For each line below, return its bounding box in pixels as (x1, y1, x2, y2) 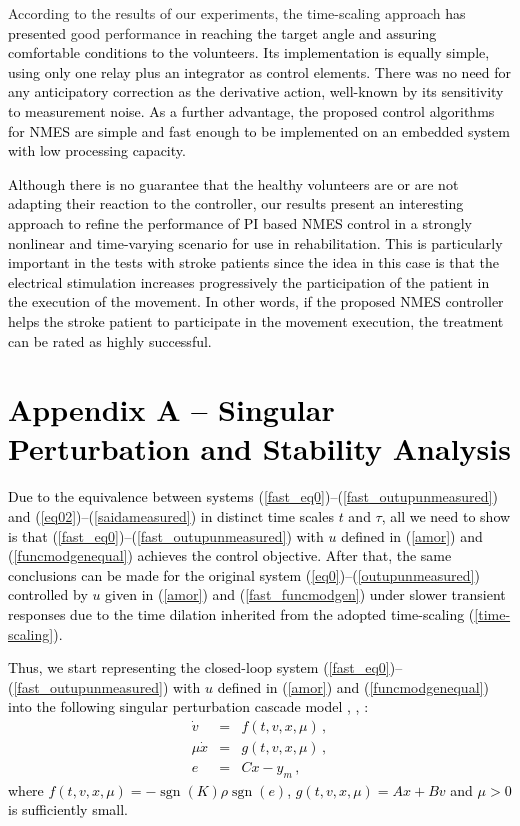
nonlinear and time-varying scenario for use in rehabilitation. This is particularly (8, 232, 503, 253)
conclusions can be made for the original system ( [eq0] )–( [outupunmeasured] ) (8, 564, 480, 585)
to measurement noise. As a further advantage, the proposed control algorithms (8, 100, 495, 121)
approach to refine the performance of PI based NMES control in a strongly (8, 212, 472, 233)
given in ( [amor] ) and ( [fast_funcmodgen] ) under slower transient (105, 584, 506, 605)
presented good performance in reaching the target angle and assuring (8, 22, 437, 43)
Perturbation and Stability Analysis (8, 428, 511, 469)
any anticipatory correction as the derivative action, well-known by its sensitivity (8, 81, 504, 102)
